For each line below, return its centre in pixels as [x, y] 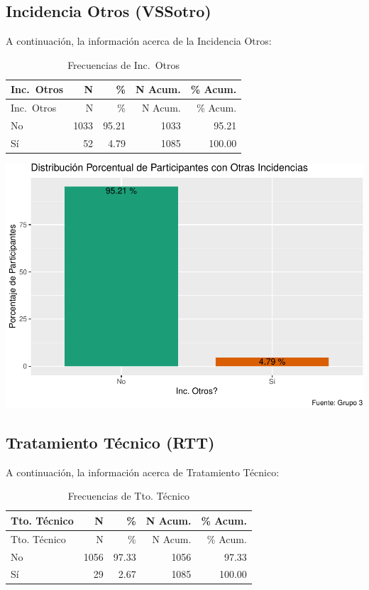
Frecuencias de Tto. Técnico [129, 496]
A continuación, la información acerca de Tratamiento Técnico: [143, 472]
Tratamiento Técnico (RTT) [110, 442]
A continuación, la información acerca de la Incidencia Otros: [139, 41]
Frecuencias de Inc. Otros [124, 64]
